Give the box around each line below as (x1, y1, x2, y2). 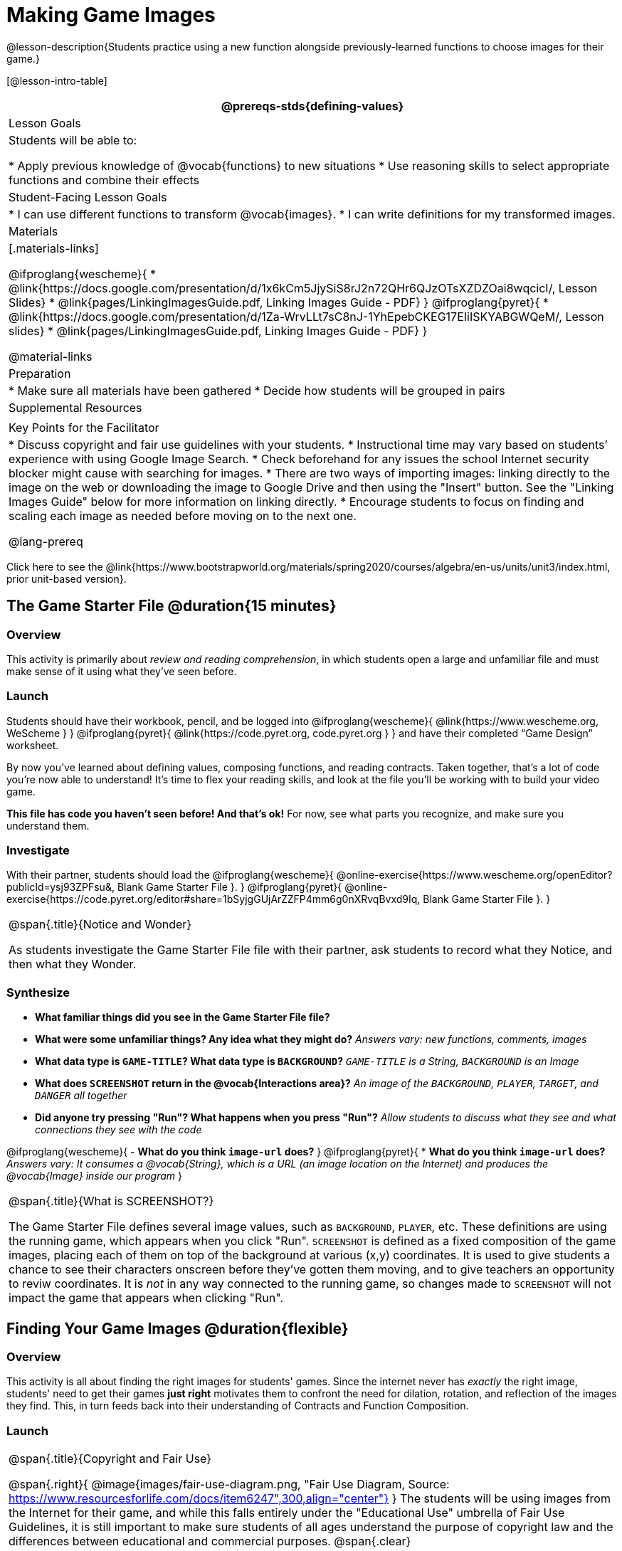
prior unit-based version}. (6, 572, 127, 585)
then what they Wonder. (9, 957, 137, 972)
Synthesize (6, 985, 70, 1000)
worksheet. (6, 739, 59, 751)
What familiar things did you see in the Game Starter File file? (35, 1011, 330, 1024)
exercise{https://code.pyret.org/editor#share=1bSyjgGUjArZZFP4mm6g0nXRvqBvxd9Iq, (6, 893, 421, 906)
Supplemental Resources (9, 400, 142, 415)
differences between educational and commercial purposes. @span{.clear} (9, 1534, 411, 1549)
